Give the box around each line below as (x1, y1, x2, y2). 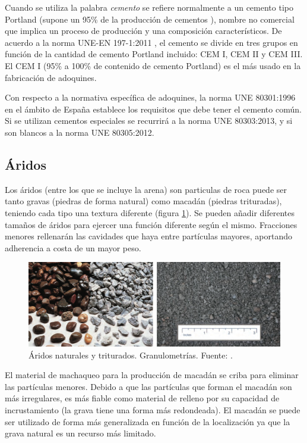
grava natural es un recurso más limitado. (5, 427, 156, 439)
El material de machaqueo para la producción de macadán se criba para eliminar (5, 369, 299, 381)
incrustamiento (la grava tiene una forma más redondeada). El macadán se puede (5, 404, 300, 416)
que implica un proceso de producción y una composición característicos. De (5, 24, 282, 37)
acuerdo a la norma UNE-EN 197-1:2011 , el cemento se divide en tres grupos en (5, 36, 298, 48)
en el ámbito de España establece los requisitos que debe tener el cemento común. (5, 102, 302, 115)
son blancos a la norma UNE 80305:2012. (5, 126, 154, 138)
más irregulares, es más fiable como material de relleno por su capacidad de (5, 392, 280, 404)
